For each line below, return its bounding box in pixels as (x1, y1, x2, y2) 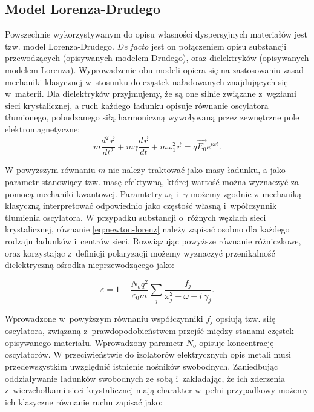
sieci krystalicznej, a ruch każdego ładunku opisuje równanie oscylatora (5, 99, 269, 111)
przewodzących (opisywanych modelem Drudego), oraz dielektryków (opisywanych (5, 51, 309, 64)
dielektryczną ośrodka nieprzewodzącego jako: (5, 258, 174, 271)
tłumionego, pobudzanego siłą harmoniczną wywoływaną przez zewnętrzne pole (5, 111, 299, 123)
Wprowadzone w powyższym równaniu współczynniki (5, 312, 203, 324)
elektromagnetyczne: (5, 122, 80, 135)
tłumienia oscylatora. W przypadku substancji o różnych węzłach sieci (5, 211, 266, 223)
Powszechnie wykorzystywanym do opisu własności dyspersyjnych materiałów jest (5, 28, 307, 41)
